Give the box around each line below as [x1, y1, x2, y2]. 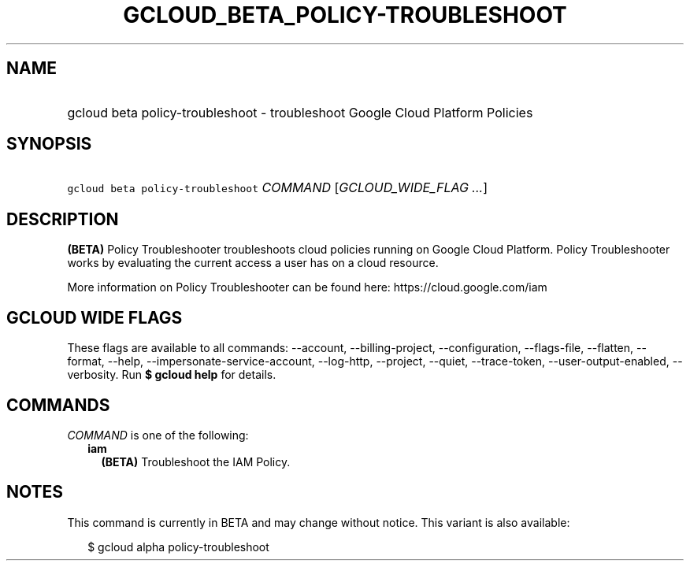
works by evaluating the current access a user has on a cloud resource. [67, 256, 439, 270]
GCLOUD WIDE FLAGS [6, 307, 183, 328]
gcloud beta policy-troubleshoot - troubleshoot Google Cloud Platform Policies [67, 104, 533, 120]
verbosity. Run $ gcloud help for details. [67, 368, 276, 382]
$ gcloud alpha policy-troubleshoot [87, 539, 269, 554]
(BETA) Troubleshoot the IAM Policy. [101, 454, 291, 469]
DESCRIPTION [6, 209, 119, 229]
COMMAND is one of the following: [67, 428, 249, 442]
